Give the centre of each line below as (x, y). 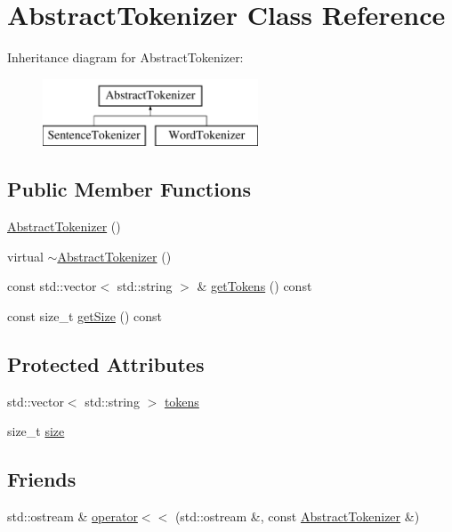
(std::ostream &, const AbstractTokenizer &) (297, 516)
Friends (42, 479)
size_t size (36, 431)
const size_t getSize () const (85, 315)
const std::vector (52, 286)
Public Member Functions (129, 189)
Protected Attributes (106, 363)
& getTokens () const (254, 286)
